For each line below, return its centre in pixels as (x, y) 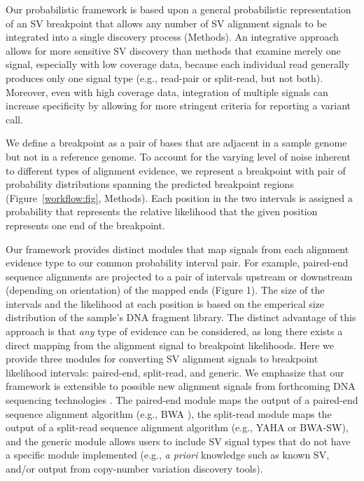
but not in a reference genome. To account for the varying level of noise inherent (178, 156)
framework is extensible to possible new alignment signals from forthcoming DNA (181, 386)
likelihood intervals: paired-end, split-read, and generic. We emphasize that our (175, 372)
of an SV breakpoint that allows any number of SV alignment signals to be (166, 23)
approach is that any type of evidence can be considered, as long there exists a (174, 331)
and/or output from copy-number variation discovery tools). (134, 468)
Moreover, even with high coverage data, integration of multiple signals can (167, 92)
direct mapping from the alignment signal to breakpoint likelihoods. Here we (170, 345)
